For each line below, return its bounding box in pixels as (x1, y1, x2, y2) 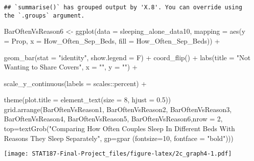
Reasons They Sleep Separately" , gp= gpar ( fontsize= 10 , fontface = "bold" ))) (4, 133, 233, 143)
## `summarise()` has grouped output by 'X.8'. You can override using (4, 4, 242, 11)
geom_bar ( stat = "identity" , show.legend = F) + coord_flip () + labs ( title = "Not (4, 52, 251, 62)
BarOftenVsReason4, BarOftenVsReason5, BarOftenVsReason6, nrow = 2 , (4, 114, 223, 124)
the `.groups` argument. (4, 12, 85, 19)
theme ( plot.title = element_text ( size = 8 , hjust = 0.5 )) (4, 94, 171, 105)
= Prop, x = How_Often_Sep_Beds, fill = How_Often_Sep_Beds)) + (4, 35, 220, 46)
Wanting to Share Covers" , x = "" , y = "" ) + (4, 62, 138, 72)
